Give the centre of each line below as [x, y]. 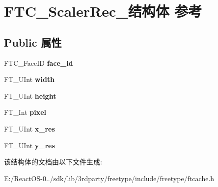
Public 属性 [33, 42]
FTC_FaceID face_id [39, 63]
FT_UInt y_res [29, 145]
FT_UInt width [29, 79]
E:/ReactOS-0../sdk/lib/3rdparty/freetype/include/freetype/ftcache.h [109, 178]
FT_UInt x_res [29, 128]
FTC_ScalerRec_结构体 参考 [103, 11]
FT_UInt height [30, 95]
